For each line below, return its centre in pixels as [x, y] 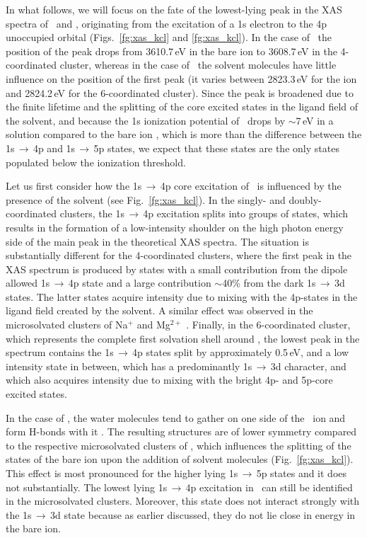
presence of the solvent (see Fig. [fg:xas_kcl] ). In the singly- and [146, 199]
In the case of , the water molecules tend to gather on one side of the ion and [176, 417]
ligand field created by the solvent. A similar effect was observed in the [159, 310]
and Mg [153, 325]
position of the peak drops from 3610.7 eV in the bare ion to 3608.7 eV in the [171, 51]
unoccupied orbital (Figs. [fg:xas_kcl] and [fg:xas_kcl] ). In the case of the [169, 37]
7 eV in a [315, 120]
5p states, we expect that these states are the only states [216, 148]
